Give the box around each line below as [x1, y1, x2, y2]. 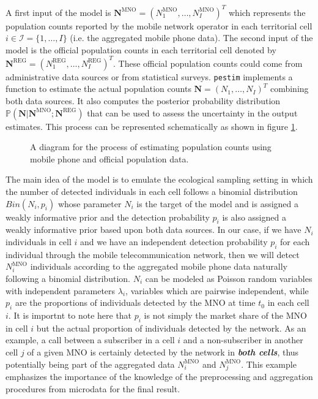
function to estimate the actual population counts [6, 82, 191, 95]
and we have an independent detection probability [80, 235, 268, 248]
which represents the [229, 6, 306, 18]
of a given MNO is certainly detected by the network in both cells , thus [27, 345, 299, 358]
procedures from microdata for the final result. [6, 382, 180, 395]
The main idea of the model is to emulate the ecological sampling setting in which [6, 173, 313, 186]
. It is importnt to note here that [8, 308, 132, 321]
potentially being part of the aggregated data [6, 357, 175, 370]
